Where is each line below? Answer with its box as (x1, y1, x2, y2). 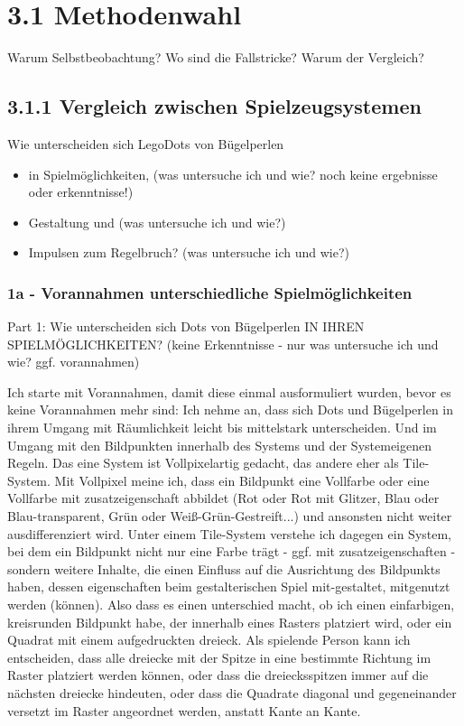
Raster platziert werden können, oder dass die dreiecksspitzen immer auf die (7, 665, 429, 684)
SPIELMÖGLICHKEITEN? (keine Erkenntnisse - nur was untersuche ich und (7, 334, 439, 353)
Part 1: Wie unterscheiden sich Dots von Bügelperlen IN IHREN (7, 317, 365, 336)
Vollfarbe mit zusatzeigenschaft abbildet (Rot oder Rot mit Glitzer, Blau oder (7, 489, 440, 507)
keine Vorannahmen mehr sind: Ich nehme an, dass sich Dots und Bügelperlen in (7, 400, 454, 419)
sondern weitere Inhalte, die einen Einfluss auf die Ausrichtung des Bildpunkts (7, 559, 441, 578)
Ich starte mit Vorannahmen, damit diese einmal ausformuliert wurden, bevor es (7, 382, 451, 401)
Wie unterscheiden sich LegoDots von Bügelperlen (7, 134, 284, 153)
